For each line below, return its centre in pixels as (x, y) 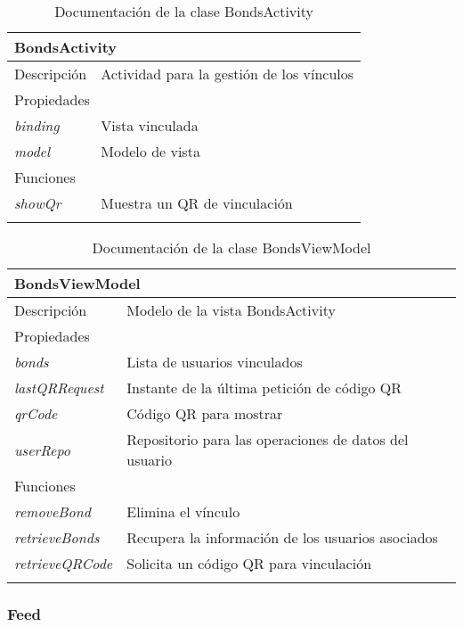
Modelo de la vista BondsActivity (231, 310)
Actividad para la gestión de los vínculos (227, 74)
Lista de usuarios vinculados (215, 362)
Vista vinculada (150, 125)
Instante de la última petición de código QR (264, 388)
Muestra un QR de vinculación (197, 203)
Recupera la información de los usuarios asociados (282, 537)
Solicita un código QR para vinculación (249, 563)
